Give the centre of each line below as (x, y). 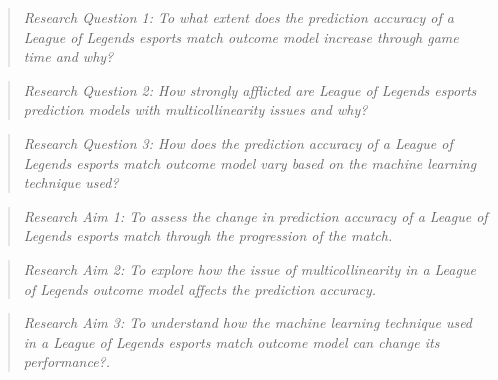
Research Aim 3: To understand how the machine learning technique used (248, 322)
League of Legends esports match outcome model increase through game (241, 36)
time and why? (68, 56)
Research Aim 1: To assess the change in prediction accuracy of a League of (255, 215)
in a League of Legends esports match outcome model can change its (231, 341)
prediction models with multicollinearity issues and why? (195, 109)
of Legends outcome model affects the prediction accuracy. (200, 288)
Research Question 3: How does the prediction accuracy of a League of (238, 142)
